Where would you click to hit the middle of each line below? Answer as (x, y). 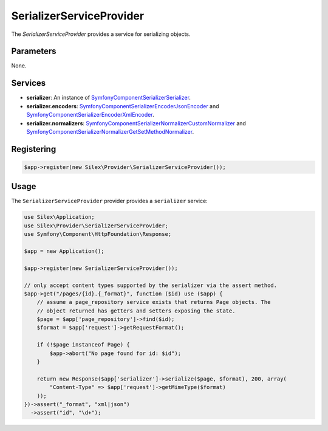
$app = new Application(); (64, 251)
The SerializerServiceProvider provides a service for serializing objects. (101, 34)
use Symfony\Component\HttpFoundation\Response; (98, 234)
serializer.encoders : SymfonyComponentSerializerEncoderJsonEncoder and (123, 106)
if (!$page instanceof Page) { (83, 345)
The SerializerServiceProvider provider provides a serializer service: (109, 201)
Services (29, 83)
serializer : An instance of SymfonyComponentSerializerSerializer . (109, 98)
